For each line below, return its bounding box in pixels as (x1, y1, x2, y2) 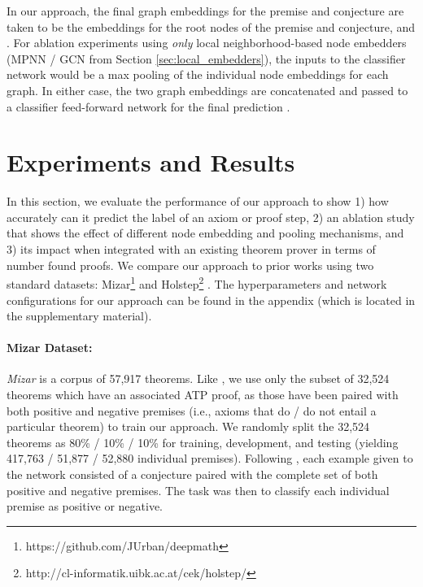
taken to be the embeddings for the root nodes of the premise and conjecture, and (7, 18, 416, 35)
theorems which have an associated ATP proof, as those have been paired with (7, 386, 399, 403)
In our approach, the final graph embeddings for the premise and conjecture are (7, 2, 404, 19)
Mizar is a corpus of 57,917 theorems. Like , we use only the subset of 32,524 (7, 370, 390, 387)
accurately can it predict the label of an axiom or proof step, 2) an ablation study (7, 208, 415, 225)
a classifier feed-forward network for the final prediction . (7, 98, 290, 115)
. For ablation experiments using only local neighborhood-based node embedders (7, 34, 407, 51)
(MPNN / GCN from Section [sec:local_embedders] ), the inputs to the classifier (7, 50, 406, 67)
